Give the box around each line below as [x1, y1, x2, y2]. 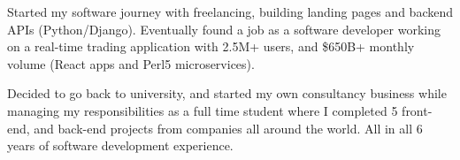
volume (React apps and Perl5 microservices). [7, 54, 255, 72]
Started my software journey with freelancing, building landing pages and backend [7, 3, 453, 20]
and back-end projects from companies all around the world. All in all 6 [34, 118, 423, 137]
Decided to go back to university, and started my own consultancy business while [7, 84, 447, 103]
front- [402, 101, 433, 119]
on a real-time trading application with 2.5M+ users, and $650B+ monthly [7, 37, 415, 56]
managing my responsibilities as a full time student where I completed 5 [7, 101, 398, 119]
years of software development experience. [7, 136, 234, 155]
